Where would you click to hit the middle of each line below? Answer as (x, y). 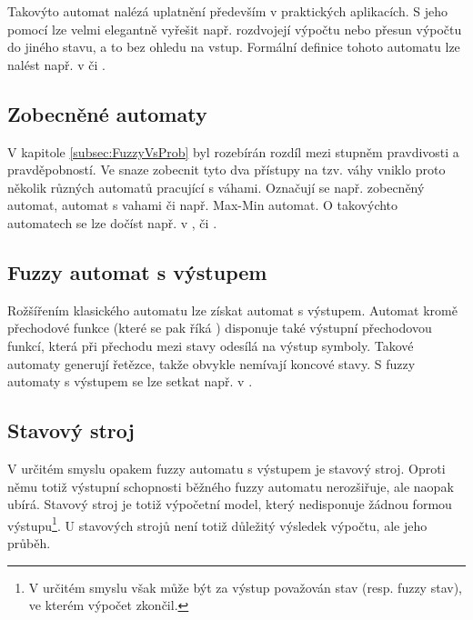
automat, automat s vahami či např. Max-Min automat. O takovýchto (203, 205)
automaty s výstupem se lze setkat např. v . (130, 381)
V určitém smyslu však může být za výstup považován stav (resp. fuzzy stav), (245, 587)
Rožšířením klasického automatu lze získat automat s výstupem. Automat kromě (232, 310)
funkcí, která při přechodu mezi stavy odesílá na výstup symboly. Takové (211, 345)
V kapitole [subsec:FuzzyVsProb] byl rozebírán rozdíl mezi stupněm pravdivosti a (233, 151)
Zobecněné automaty (107, 113)
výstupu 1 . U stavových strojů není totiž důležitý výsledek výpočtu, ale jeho (217, 524)
